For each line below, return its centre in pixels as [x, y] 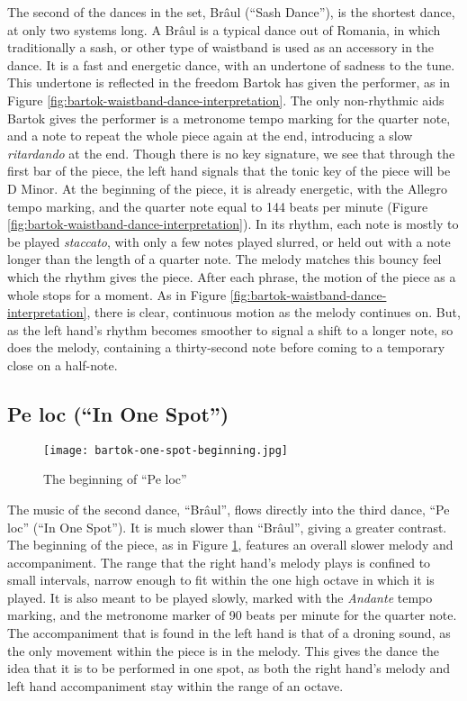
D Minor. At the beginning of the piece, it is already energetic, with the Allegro [227, 188]
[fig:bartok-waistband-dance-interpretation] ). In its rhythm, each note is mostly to [233, 224]
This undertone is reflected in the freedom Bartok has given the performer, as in [229, 82]
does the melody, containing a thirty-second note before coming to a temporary [226, 347]
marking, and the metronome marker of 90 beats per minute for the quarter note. [232, 615]
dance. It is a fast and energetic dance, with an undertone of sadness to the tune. [231, 64]
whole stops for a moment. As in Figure [117, 294]
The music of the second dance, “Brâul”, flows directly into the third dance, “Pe [229, 509]
